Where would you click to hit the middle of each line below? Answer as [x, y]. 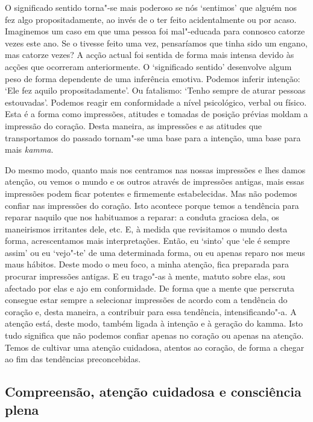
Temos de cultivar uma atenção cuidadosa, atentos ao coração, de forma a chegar [155, 347]
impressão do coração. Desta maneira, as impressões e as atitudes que [134, 125]
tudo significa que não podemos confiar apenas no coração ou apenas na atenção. [154, 335]
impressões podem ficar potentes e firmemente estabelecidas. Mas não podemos [151, 193]
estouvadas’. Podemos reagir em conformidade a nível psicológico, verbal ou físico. [156, 102]
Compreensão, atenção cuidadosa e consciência [153, 392]
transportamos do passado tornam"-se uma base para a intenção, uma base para [153, 137]
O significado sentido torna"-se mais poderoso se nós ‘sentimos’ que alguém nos [151, 7]
